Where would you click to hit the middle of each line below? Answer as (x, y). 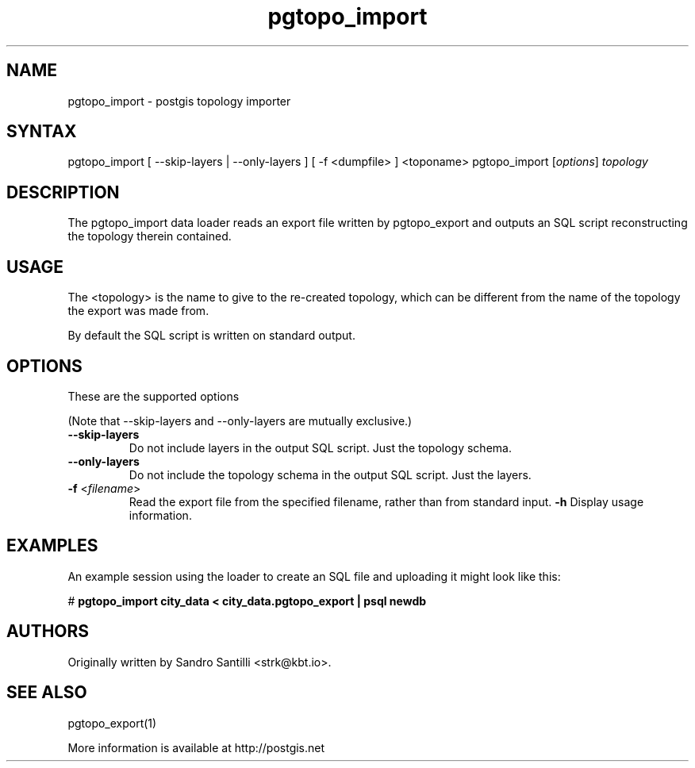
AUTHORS (48, 632)
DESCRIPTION (63, 192)
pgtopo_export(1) (112, 723)
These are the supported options (154, 396)
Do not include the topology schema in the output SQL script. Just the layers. (330, 474)
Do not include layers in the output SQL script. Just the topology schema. (320, 447)
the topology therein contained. (150, 236)
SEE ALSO (47, 693)
